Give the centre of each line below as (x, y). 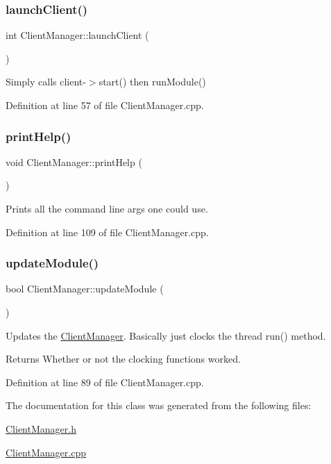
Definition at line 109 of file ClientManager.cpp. (107, 232)
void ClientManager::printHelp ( (74, 161)
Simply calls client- (46, 82)
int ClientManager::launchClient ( (77, 35)
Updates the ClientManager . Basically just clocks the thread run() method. (166, 335)
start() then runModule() (152, 82)
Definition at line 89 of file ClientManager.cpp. (105, 382)
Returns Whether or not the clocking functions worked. (123, 359)
